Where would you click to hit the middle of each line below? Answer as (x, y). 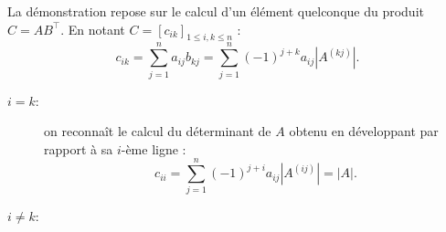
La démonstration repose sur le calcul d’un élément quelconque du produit (216, 11)
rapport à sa (79, 148)
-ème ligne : (154, 148)
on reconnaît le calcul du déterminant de (158, 131)
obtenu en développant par (364, 131)
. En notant (93, 29)
